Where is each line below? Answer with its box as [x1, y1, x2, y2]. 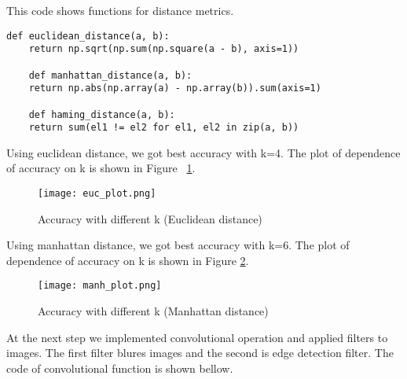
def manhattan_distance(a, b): [28, 69, 192, 81]
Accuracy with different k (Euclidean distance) [38, 210, 262, 226]
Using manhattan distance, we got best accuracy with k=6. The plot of [6, 237, 350, 253]
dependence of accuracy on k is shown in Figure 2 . [6, 252, 249, 268]
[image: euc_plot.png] [38, 188, 156, 200]
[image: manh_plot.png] [38, 280, 162, 292]
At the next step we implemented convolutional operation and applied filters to [6, 329, 388, 345]
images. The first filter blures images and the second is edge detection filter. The [6, 344, 394, 361]
